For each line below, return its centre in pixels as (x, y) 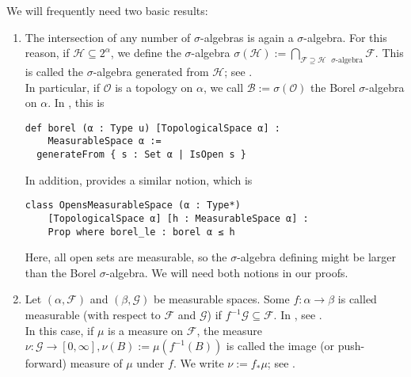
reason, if (47, 53)
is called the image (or (280, 346)
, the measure (229, 330)
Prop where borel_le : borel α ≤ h (141, 232)
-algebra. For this (345, 37)
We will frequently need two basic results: (107, 10)
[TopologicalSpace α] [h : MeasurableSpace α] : (178, 218)
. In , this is (76, 103)
